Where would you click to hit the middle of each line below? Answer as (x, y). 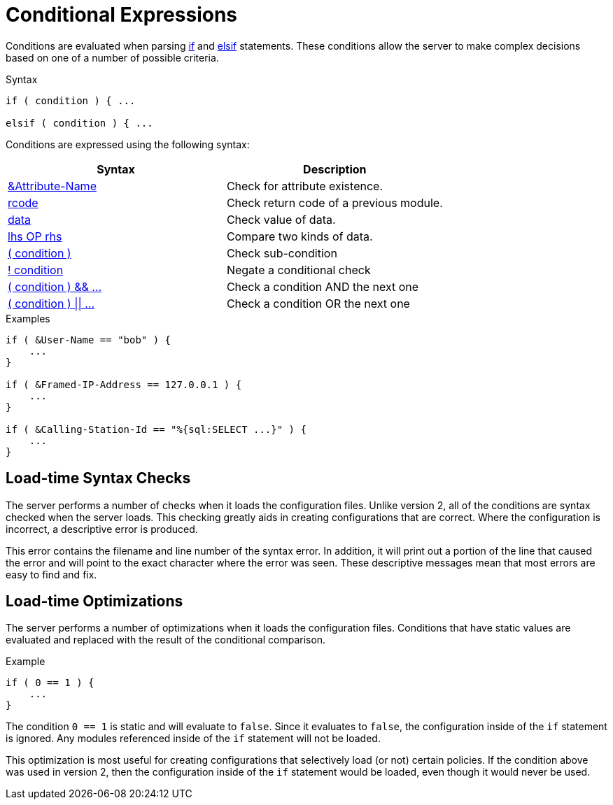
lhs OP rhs (35, 236)
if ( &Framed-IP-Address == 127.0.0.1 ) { (124, 384)
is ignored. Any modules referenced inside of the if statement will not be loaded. (193, 739)
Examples (28, 318)
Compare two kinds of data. (300, 236)
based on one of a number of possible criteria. (112, 57)
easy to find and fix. (51, 574)
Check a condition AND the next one (323, 286)
